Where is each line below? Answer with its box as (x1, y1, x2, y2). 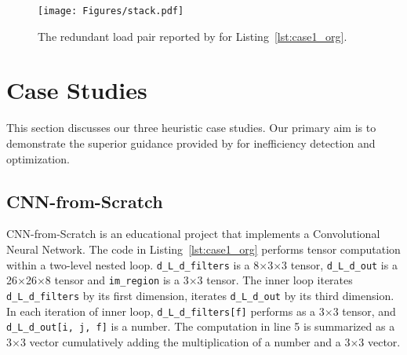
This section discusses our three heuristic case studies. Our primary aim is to (6, 119, 376, 136)
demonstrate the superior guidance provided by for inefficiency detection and (6, 134, 376, 151)
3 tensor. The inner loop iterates (197, 272, 353, 288)
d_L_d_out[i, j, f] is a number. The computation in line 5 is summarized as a (6, 318, 395, 335)
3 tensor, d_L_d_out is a (282, 256, 398, 273)
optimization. (6, 150, 70, 167)
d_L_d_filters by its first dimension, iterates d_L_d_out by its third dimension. (6, 287, 394, 303)
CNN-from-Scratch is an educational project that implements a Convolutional (6, 225, 380, 242)
